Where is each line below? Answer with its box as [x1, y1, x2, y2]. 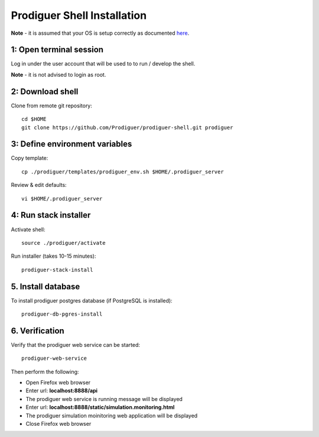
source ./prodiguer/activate [21, 239, 106, 246]
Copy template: [11, 155, 48, 162]
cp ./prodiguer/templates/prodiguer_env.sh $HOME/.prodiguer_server [21, 168, 224, 175]
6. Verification [11, 326, 64, 336]
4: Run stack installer [11, 210, 91, 221]
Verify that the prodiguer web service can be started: [11, 341, 141, 348]
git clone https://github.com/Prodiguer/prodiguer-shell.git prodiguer [21, 124, 233, 131]
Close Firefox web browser [25, 420, 92, 428]
